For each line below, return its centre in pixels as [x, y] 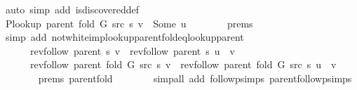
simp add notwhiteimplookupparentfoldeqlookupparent [124, 37]
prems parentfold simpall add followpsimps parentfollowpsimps [195, 78]
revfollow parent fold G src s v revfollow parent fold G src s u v [183, 64]
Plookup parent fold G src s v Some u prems [129, 23]
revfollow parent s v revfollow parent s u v [133, 50]
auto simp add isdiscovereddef [72, 9]
